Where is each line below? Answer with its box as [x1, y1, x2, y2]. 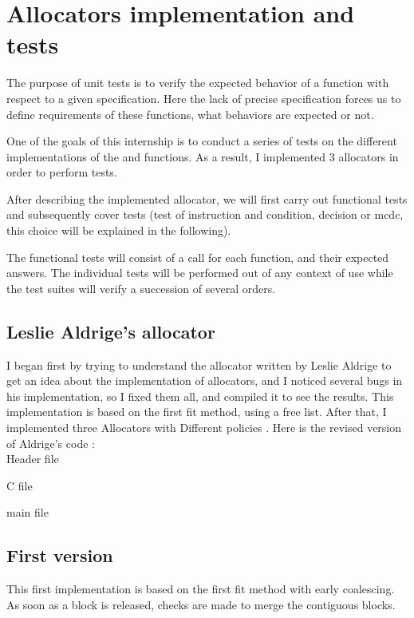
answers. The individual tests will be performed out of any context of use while [6, 264, 393, 281]
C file [6, 477, 33, 493]
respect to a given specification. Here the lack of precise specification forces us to [6, 89, 401, 106]
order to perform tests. [6, 164, 117, 180]
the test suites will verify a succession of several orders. [6, 279, 276, 296]
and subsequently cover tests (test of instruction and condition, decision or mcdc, [6, 206, 404, 223]
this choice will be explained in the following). [6, 222, 231, 239]
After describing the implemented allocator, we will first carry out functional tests [6, 190, 408, 207]
